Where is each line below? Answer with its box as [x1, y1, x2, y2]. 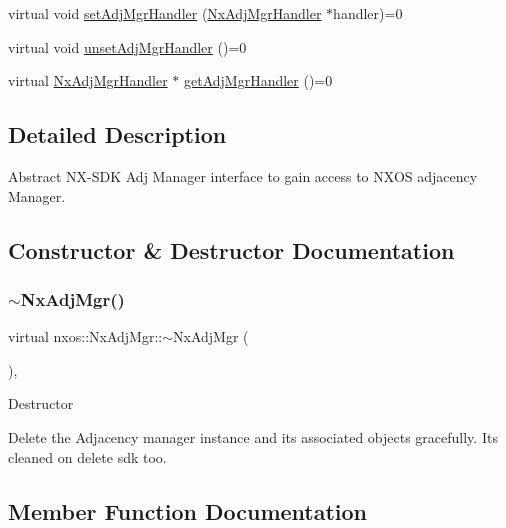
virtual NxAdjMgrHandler [8, 70, 168, 91]
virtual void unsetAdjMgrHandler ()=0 [8, 36, 247, 57]
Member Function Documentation [8, 495, 368, 526]
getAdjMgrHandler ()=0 [183, 70, 333, 91]
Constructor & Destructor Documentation [8, 234, 455, 265]
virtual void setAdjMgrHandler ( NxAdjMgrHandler [8, 3, 322, 23]
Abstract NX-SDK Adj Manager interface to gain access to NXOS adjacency [8, 165, 478, 186]
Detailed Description [8, 119, 227, 150]
